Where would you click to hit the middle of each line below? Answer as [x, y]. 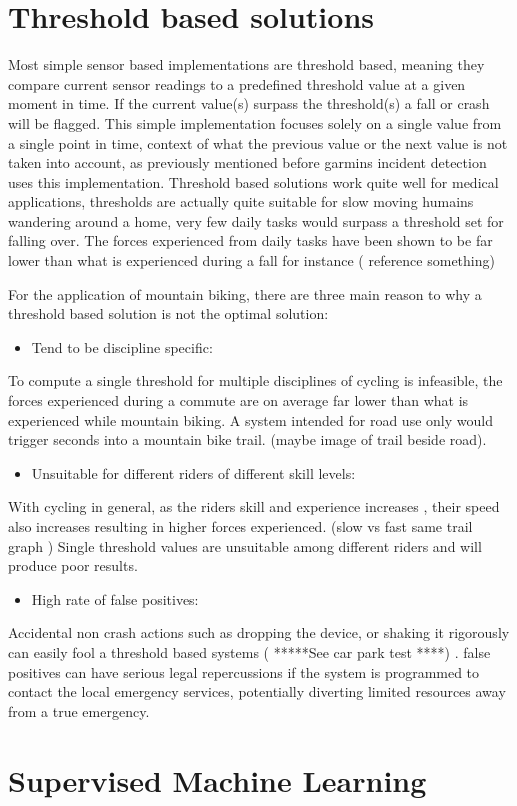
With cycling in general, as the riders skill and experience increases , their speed [254, 506]
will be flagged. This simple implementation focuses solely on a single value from [255, 122]
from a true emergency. [79, 710]
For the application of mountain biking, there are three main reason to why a [245, 293]
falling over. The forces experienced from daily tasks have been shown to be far [250, 240]
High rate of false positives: [115, 598]
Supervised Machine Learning [217, 779]
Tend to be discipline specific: [122, 346]
